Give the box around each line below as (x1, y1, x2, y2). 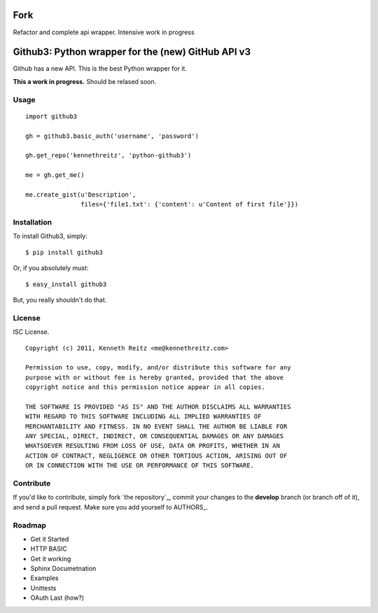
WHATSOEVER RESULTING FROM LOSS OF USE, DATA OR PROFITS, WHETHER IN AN (25, 442, 280, 450)
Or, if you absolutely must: (13, 264, 89, 272)
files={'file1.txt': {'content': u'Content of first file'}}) (80, 200, 299, 209)
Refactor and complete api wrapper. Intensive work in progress (13, 28, 195, 36)
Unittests (30, 584, 57, 592)
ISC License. (13, 327, 50, 336)
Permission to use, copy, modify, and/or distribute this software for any (25, 364, 291, 372)
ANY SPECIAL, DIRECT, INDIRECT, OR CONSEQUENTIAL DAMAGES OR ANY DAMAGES (25, 432, 284, 440)
